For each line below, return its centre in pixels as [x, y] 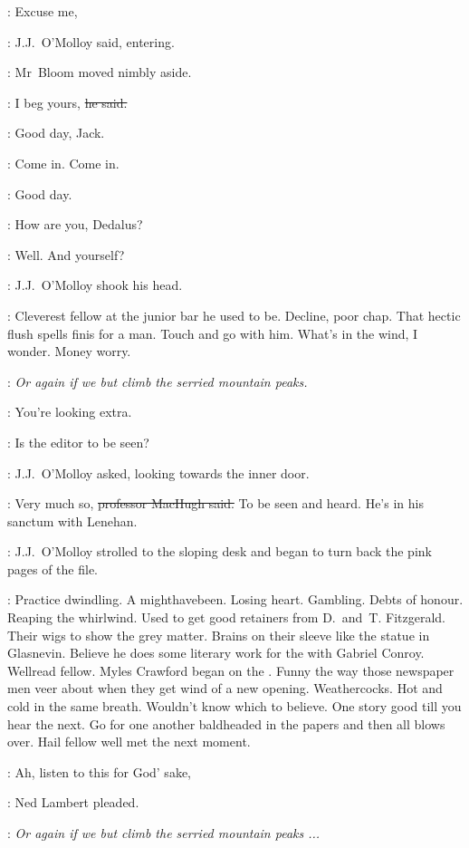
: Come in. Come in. [63, 163]
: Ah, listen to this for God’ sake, [99, 771]
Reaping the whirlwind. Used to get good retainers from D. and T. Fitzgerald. [226, 617]
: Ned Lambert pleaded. [73, 802]
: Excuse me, [43, 11]
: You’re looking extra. [70, 412]
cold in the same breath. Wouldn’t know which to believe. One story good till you [234, 706]
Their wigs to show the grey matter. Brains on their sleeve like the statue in [219, 635]
